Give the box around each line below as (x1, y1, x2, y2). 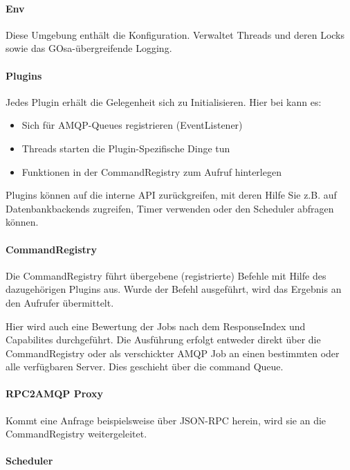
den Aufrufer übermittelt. (6, 295, 114, 309)
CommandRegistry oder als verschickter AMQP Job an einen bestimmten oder (6, 345, 340, 360)
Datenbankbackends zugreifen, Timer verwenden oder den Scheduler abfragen (6, 201, 334, 215)
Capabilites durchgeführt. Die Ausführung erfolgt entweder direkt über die (6, 332, 321, 347)
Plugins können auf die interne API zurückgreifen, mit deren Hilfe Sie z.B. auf (6, 188, 337, 202)
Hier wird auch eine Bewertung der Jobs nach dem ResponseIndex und (6, 318, 306, 333)
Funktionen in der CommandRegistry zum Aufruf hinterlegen (21, 164, 282, 179)
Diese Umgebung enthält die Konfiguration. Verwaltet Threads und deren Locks (6, 27, 345, 42)
